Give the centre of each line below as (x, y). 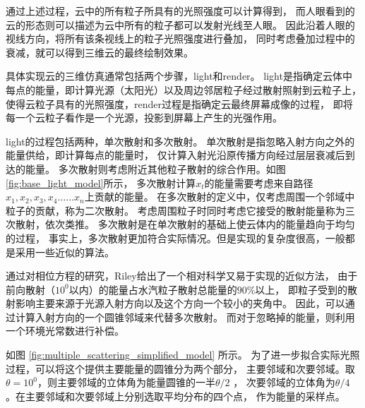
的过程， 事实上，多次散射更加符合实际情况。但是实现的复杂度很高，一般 (175, 238)
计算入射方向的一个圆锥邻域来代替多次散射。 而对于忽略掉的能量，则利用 (185, 317)
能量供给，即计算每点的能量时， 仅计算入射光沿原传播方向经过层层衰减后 (175, 155)
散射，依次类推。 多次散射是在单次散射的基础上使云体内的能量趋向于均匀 (185, 224)
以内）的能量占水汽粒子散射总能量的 (153, 289)
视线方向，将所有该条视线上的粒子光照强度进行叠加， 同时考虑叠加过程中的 (180, 38)
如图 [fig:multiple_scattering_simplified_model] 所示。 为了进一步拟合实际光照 (183, 355)
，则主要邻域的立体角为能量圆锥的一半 (126, 382)
